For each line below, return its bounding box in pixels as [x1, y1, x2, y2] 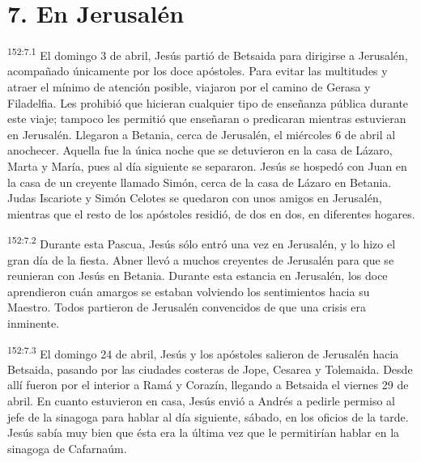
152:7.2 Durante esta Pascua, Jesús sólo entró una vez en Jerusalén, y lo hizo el [7, 233, 396, 252]
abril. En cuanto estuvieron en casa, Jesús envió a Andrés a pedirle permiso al [7, 392, 395, 409]
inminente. [7, 314, 60, 331]
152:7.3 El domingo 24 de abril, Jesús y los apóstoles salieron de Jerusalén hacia [7, 342, 399, 362]
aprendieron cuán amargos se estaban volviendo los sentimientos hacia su [7, 282, 370, 299]
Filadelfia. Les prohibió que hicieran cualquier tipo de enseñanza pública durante [7, 94, 409, 111]
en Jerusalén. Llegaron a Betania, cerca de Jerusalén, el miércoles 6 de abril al [7, 125, 396, 142]
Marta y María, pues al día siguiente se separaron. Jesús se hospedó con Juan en [7, 157, 407, 174]
